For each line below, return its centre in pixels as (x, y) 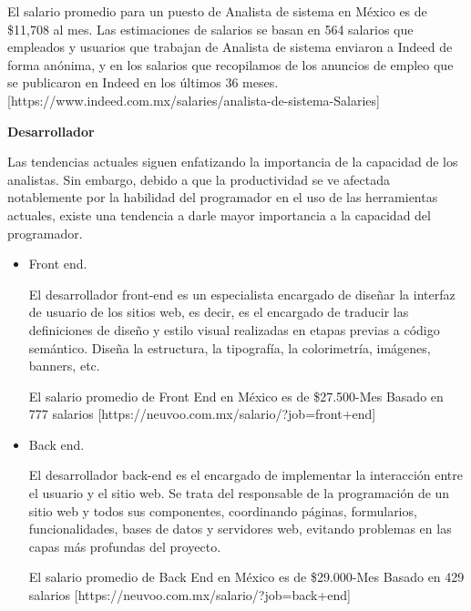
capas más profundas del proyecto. (125, 546)
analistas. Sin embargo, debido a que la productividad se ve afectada (199, 179)
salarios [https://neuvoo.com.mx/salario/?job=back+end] (189, 595)
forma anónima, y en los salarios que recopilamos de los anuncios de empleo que (230, 64)
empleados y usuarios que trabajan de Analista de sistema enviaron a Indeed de (230, 47)
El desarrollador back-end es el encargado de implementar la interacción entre (246, 475)
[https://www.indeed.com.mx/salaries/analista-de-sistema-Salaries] (194, 100)
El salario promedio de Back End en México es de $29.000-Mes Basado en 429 (246, 577)
